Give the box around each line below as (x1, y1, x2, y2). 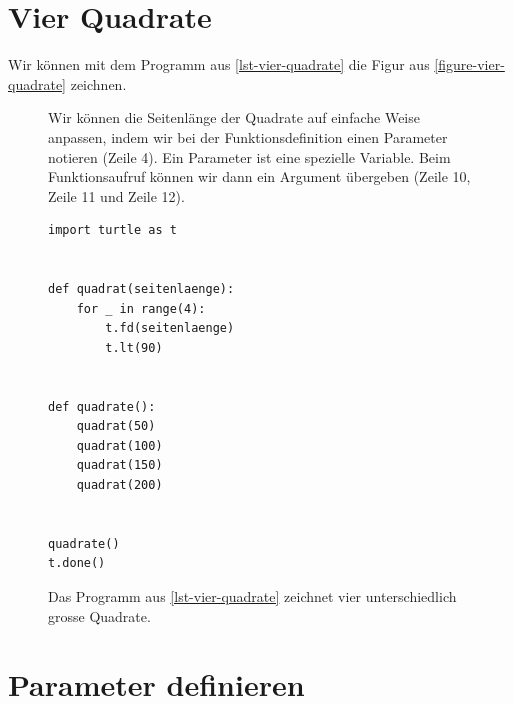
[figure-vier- (434, 54, 505, 75)
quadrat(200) (76, 478, 163, 492)
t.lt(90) (105, 340, 163, 355)
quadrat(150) (76, 458, 163, 473)
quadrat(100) (76, 438, 163, 453)
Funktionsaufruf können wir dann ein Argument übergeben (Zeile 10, (48, 166, 471, 187)
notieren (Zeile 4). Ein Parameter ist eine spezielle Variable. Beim (48, 146, 451, 167)
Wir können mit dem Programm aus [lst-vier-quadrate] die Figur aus (8, 54, 430, 75)
